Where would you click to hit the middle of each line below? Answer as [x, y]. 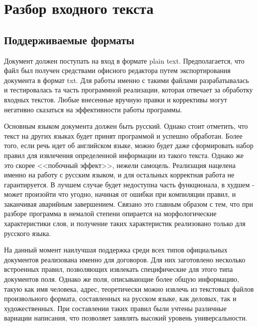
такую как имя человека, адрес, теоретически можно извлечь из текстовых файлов [129, 288]
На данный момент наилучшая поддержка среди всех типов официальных [116, 250]
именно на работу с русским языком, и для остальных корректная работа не [119, 175]
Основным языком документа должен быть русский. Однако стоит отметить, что [126, 126]
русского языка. [28, 233]
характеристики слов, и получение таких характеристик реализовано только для [125, 223]
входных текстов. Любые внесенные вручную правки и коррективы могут [116, 99]
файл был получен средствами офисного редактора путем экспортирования [117, 70]
